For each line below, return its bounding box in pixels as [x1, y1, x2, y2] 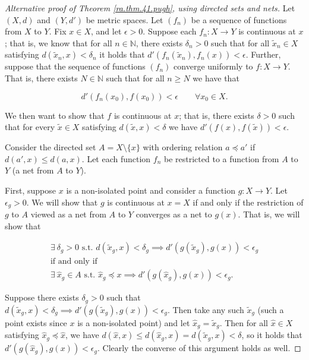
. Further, [245, 48, 281, 61]
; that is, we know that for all [5, 36, 112, 49]
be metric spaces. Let [86, 13, 163, 26]
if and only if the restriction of [193, 195, 304, 208]
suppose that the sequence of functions [5, 60, 146, 72]
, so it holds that [241, 329, 302, 341]
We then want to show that [5, 109, 105, 121]
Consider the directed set [5, 141, 96, 153]
